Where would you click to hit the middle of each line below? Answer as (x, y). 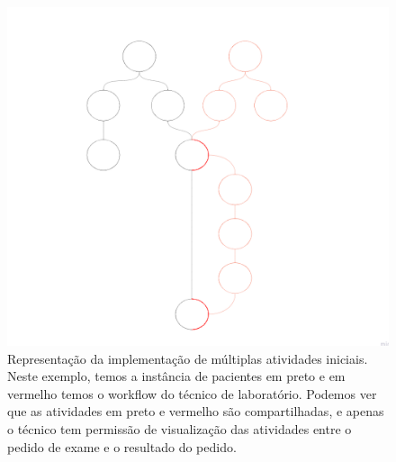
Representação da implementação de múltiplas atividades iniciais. (188, 358)
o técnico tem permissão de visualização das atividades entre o (180, 428)
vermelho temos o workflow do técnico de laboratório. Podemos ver (192, 393)
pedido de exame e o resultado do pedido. (122, 446)
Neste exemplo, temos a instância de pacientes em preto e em (176, 376)
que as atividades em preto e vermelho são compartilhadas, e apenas (196, 411)
